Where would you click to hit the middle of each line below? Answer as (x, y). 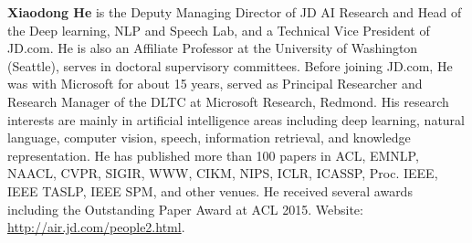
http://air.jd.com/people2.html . (96, 227)
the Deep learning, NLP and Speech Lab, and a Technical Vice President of (219, 30)
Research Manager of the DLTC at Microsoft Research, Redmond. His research (228, 101)
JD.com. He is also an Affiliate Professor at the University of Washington (213, 48)
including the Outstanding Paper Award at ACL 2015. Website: (185, 209)
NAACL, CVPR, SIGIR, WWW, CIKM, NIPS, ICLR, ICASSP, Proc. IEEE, (223, 173)
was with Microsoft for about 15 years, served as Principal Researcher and (215, 84)
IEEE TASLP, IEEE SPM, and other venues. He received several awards (210, 190)
